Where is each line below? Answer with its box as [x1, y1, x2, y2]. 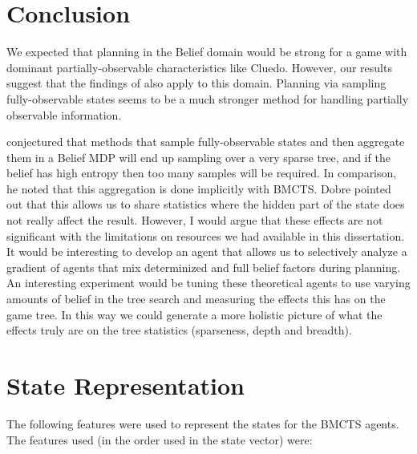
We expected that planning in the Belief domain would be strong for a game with [6, 43, 407, 60]
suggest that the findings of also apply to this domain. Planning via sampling [6, 75, 387, 91]
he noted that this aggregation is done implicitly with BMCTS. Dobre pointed [6, 180, 391, 197]
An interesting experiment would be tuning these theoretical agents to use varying [6, 274, 411, 291]
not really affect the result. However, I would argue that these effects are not [6, 212, 383, 229]
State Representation [6, 369, 245, 401]
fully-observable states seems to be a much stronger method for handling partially [6, 90, 409, 107]
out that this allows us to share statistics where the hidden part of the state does [6, 196, 405, 213]
